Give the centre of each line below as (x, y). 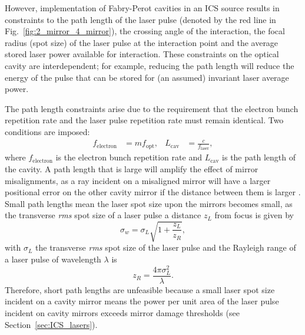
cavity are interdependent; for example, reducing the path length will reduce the (150, 65)
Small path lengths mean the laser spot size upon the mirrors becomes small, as (149, 203)
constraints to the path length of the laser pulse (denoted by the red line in (140, 19)
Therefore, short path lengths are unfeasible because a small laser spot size (140, 289)
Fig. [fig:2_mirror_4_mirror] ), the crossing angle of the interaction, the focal (145, 31)
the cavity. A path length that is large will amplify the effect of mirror (132, 168)
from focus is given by (254, 215)
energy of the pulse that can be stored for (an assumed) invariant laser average (147, 77)
